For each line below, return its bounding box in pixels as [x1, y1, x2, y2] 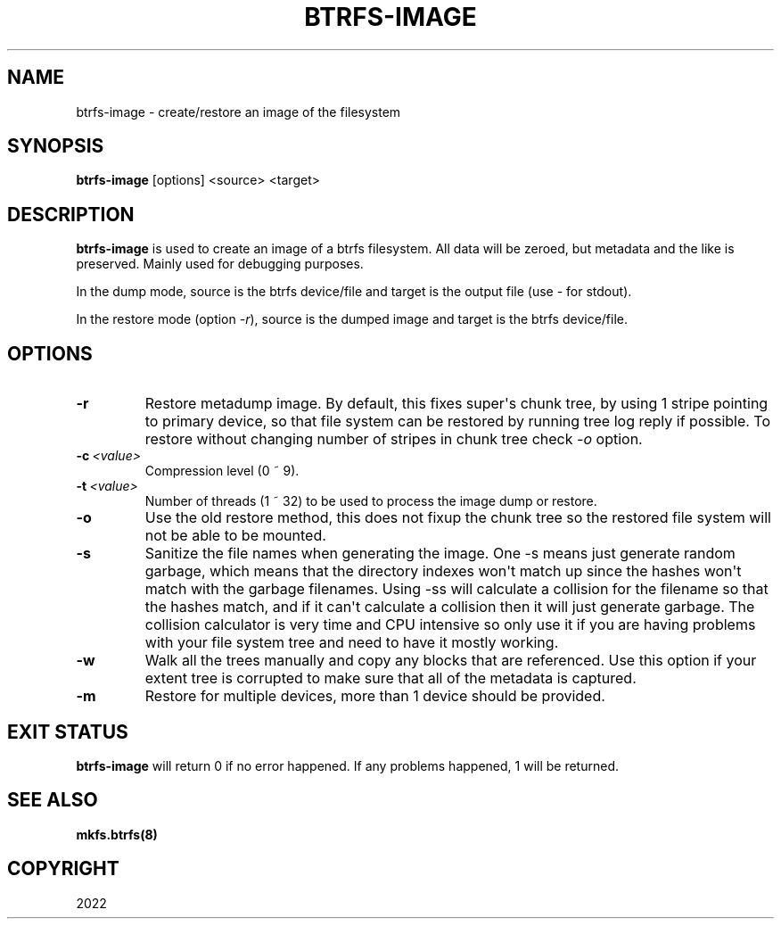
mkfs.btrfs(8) [76, 826, 158, 842]
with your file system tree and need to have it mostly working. [144, 633, 559, 652]
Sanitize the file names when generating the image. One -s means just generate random [144, 544, 736, 563]
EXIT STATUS [7, 720, 128, 743]
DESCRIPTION [7, 203, 135, 226]
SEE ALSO [7, 789, 98, 812]
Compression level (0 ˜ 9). [144, 463, 300, 479]
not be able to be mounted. [144, 526, 326, 545]
